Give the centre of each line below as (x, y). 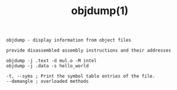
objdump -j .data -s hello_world (48, 66)
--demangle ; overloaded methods (48, 81)
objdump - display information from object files (69, 40)
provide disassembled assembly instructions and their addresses (88, 51)
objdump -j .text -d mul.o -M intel (51, 61)
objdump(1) (100, 11)
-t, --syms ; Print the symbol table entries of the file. (81, 76)
